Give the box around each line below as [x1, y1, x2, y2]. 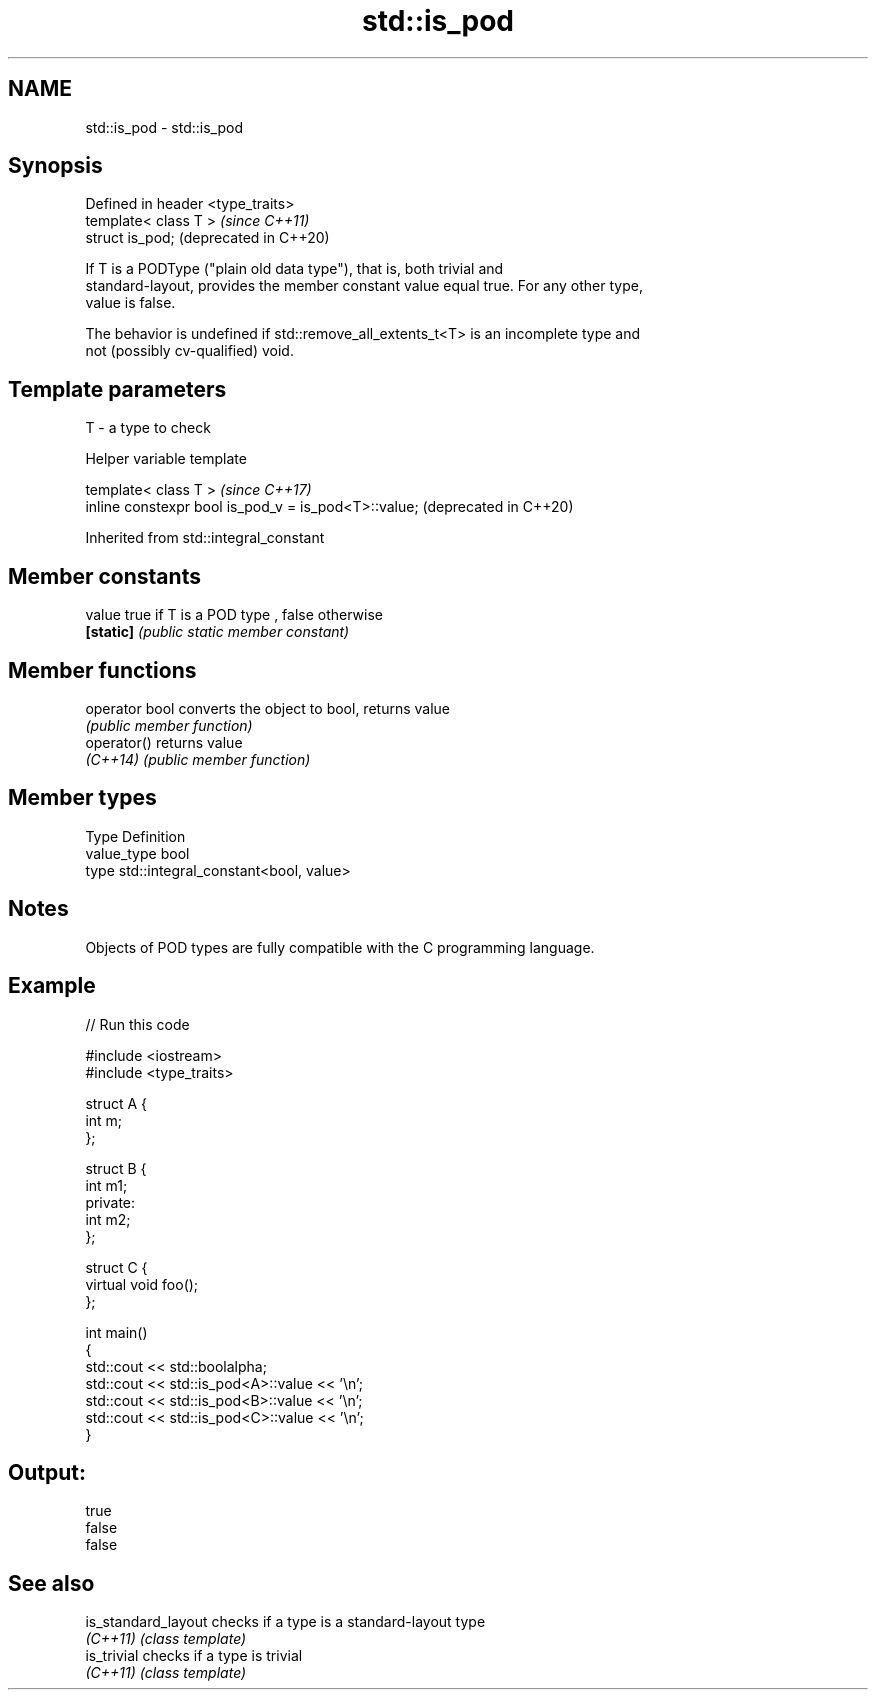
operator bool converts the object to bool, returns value [85, 699, 450, 717]
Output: [8, 1459, 86, 1485]
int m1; [85, 1176, 128, 1194]
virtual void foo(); [85, 1275, 199, 1293]
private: [85, 1193, 136, 1211]
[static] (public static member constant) [85, 623, 350, 641]
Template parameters [8, 376, 227, 402]
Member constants [8, 563, 201, 589]
